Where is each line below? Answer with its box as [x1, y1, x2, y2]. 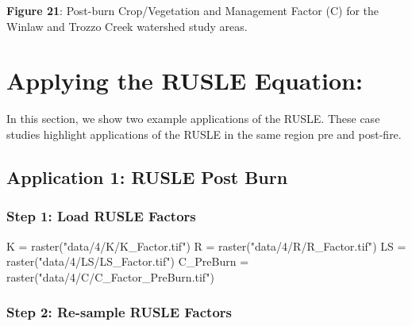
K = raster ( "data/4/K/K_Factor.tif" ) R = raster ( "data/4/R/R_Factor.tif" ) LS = [6, 237, 406, 254]
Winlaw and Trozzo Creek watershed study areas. [6, 17, 248, 34]
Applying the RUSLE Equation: [6, 64, 363, 97]
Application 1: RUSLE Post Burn [6, 164, 288, 189]
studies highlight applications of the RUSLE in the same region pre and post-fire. [6, 125, 402, 142]
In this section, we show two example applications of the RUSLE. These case [6, 110, 380, 127]
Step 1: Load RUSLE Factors [6, 206, 196, 226]
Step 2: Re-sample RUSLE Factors [6, 302, 232, 322]
